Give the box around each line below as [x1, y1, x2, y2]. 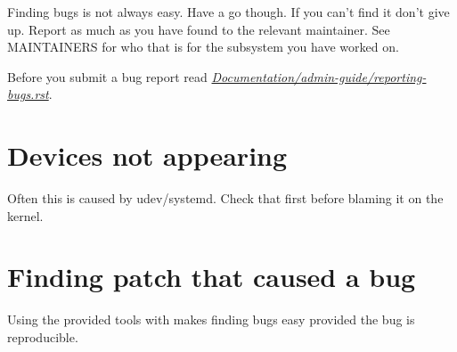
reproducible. [7, 328, 78, 346]
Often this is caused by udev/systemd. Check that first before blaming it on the [7, 189, 444, 208]
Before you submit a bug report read [7, 67, 208, 86]
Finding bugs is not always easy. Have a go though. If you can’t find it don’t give [7, 3, 450, 20]
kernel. [7, 206, 44, 225]
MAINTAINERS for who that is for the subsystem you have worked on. [7, 37, 399, 56]
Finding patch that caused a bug [7, 258, 416, 295]
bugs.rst [7, 85, 49, 103]
